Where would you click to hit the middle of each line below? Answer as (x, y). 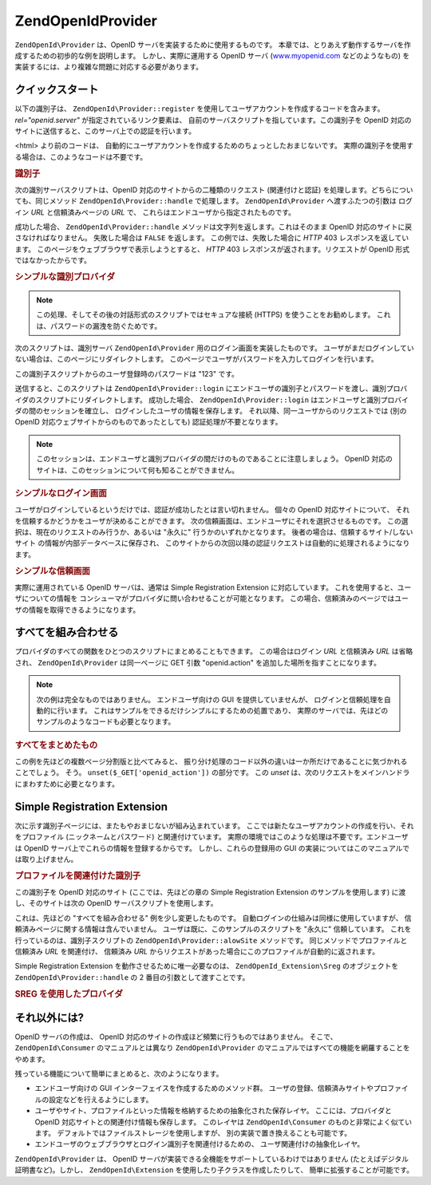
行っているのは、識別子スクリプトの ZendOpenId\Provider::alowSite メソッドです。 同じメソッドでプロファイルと (211, 940)
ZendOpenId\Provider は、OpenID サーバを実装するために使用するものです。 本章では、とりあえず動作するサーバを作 (213, 45)
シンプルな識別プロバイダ (65, 277)
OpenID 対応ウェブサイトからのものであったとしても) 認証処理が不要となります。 (148, 422)
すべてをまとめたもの (56, 745)
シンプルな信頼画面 (53, 571)
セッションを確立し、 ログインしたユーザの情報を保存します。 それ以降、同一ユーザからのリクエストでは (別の (225, 410)
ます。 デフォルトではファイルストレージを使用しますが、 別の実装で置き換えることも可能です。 (193, 1133)
